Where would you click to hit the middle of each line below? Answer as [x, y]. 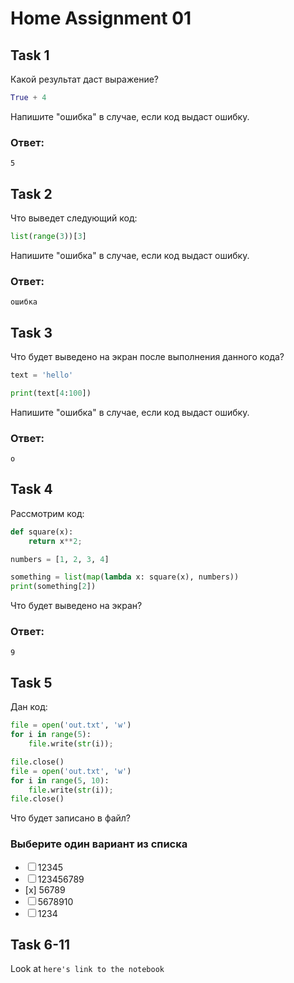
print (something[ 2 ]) [53, 587]
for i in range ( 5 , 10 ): [60, 780]
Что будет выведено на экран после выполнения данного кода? [147, 356]
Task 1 [30, 55]
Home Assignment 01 [101, 18]
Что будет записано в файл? [70, 818]
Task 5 [31, 682]
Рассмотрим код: [47, 513]
